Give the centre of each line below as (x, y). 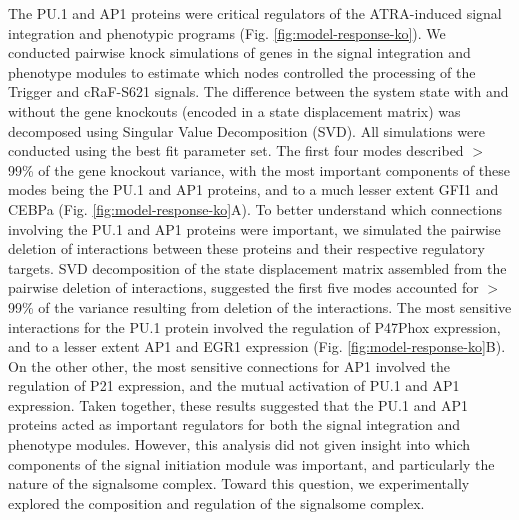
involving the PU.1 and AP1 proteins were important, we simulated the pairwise (254, 228)
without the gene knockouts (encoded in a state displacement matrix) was (234, 110)
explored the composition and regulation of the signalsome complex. (216, 502)
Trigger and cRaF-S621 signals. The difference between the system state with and (258, 91)
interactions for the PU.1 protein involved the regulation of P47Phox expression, (254, 326)
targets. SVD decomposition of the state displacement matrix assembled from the (257, 267)
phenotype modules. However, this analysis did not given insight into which (239, 444)
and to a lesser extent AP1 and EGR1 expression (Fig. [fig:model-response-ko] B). (257, 346)
